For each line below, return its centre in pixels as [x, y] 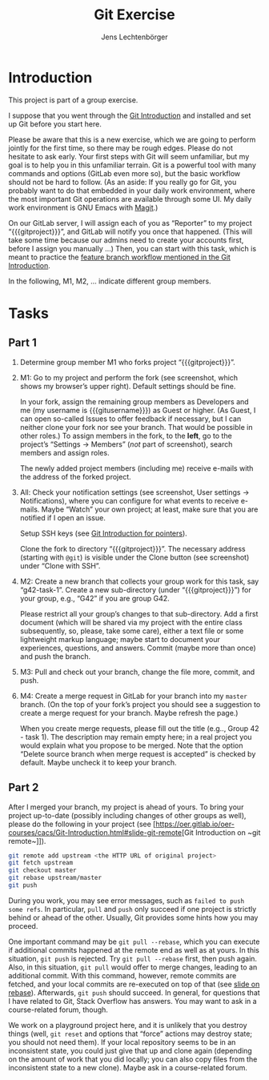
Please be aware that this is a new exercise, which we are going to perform [132, 139]
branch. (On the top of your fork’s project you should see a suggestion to [140, 704]
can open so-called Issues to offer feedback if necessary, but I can [130, 419]
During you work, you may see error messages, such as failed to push [126, 900]
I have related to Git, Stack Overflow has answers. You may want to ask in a [133, 1001]
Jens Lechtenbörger [134, 37]
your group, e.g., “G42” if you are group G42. [94, 598]
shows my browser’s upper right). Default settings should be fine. [128, 386]
